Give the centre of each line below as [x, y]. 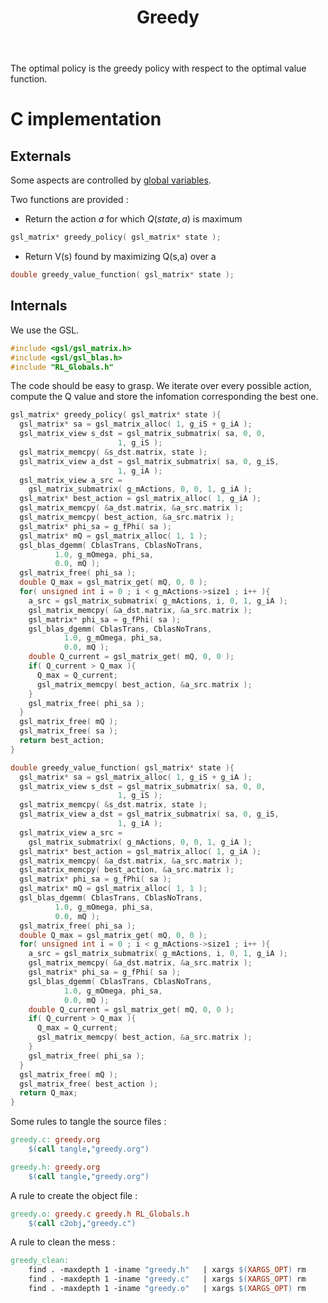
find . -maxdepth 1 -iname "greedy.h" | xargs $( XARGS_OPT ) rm [167, 1270]
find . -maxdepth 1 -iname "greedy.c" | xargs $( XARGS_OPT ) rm [167, 1279]
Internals [39, 306]
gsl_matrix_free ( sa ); [68, 731]
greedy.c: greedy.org [55, 1140]
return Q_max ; [48, 1093]
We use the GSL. [45, 330]
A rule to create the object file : [74, 1195]
